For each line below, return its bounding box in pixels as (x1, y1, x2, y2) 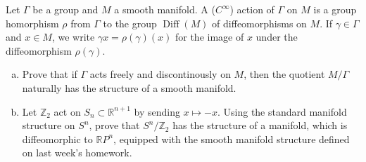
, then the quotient (244, 67, 325, 81)
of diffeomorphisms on (212, 15, 307, 30)
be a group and (32, 2, 99, 16)
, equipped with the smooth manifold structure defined (113, 131, 350, 146)
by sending (134, 104, 180, 119)
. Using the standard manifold (217, 104, 347, 119)
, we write (51, 29, 95, 44)
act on (53, 104, 81, 119)
